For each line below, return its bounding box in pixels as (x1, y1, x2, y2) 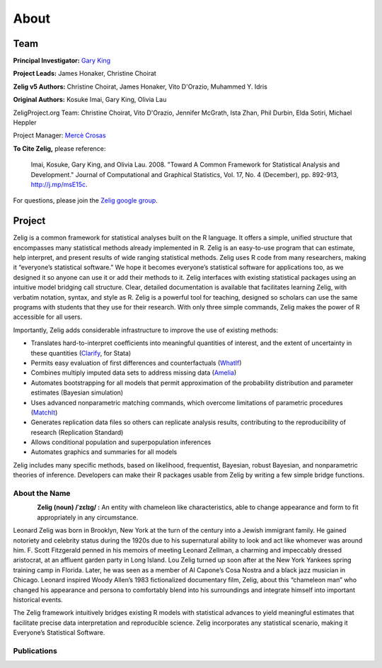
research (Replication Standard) (30, 428, 124, 436)
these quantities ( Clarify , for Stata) (30, 349, 132, 357)
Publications (13, 645, 58, 655)
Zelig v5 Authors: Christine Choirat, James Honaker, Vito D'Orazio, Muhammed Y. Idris (13, 82, 268, 91)
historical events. (13, 595, 63, 604)
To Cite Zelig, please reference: (13, 144, 106, 152)
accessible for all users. (13, 312, 83, 322)
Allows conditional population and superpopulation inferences (30, 438, 212, 446)
